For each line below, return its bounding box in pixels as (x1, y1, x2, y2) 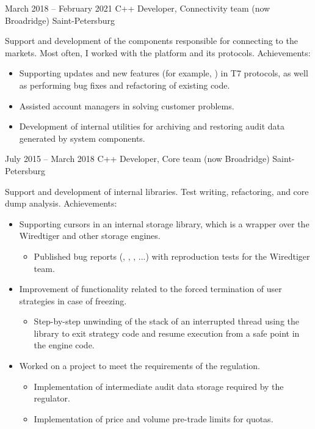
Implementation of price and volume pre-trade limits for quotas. (34, 412, 273, 425)
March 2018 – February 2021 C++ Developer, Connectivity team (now (5, 2, 270, 14)
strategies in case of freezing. (19, 294, 127, 307)
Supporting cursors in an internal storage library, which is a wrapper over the (19, 217, 310, 230)
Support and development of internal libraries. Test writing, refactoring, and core (5, 185, 309, 197)
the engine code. (34, 339, 95, 351)
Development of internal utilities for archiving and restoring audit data (19, 120, 285, 133)
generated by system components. (19, 131, 145, 144)
